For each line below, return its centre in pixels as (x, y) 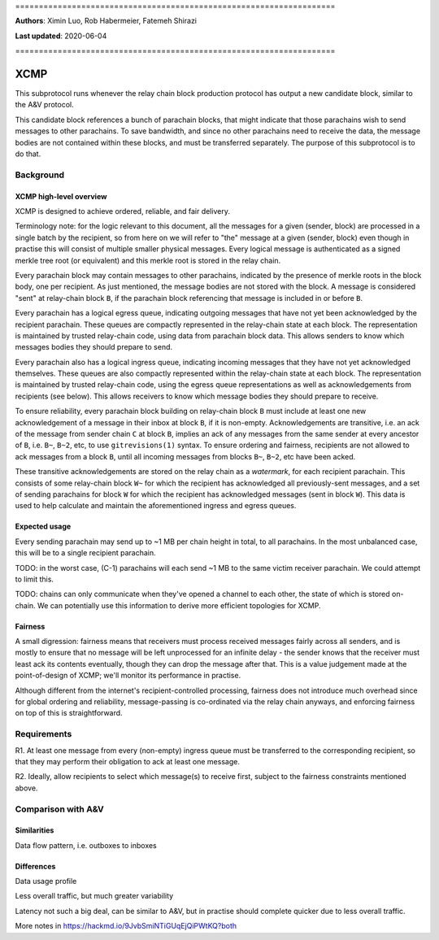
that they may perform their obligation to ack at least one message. (127, 761)
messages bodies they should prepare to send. (94, 347)
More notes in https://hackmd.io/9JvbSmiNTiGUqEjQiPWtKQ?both (126, 926)
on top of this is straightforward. (69, 713)
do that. (28, 154)
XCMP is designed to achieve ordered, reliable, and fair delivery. (123, 211)
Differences (35, 866)
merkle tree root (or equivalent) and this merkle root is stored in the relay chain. (148, 260)
